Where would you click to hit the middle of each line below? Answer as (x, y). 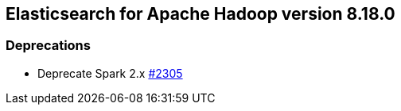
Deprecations (48, 46)
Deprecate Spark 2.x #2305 (110, 73)
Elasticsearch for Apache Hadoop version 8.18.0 (200, 14)
